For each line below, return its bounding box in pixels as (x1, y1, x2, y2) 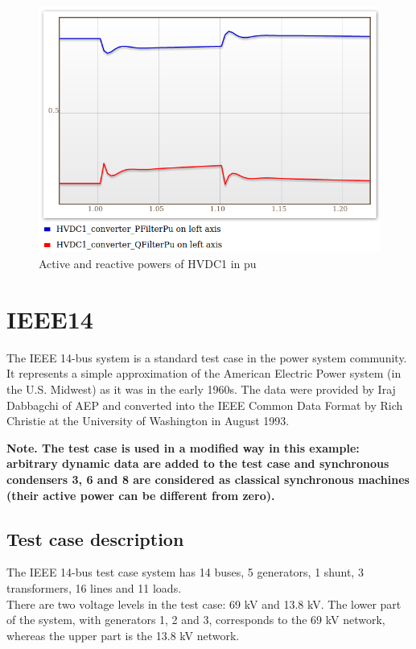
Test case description (6, 526, 184, 551)
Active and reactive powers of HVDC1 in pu (39, 255, 257, 272)
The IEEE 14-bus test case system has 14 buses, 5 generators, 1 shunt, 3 (6, 564, 364, 581)
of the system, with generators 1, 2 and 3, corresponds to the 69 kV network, (6, 611, 385, 628)
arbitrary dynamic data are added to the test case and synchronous (6, 455, 389, 472)
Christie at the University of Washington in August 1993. (6, 412, 290, 429)
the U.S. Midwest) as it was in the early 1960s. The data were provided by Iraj (6, 380, 396, 397)
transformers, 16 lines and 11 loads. (6, 579, 182, 596)
